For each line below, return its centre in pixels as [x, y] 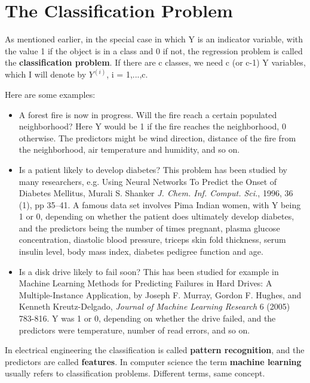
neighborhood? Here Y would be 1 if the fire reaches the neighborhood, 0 [152, 126]
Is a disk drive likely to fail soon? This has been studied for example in [149, 271]
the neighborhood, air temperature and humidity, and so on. [129, 149]
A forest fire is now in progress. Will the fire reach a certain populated [148, 114]
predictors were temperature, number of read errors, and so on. [134, 330]
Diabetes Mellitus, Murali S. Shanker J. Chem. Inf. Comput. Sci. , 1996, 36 [156, 193]
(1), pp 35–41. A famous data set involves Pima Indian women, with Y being [160, 204]
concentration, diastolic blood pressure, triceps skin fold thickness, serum [152, 240]
